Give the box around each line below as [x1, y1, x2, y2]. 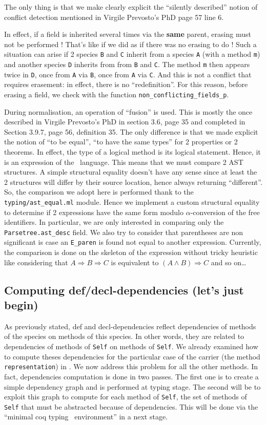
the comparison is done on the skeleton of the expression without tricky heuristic [4, 247, 258, 258]
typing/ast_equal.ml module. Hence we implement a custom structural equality [4, 196, 260, 207]
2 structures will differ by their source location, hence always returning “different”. [4, 176, 262, 187]
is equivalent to [111, 257, 159, 267]
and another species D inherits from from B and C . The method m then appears [4, 59, 250, 70]
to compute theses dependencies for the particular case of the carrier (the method [4, 351, 260, 362]
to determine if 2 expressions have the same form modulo [4, 206, 183, 217]
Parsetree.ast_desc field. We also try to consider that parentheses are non [4, 226, 243, 237]
